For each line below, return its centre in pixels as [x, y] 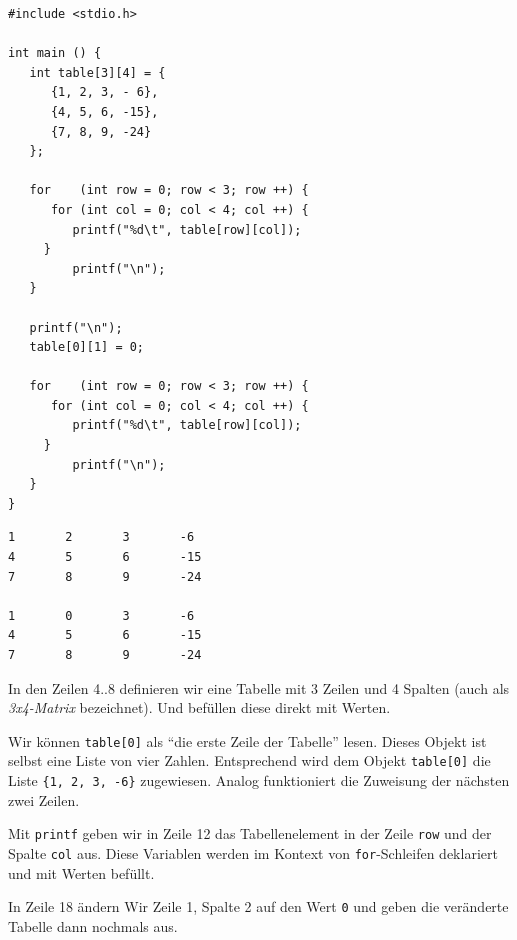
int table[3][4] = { [97, 72]
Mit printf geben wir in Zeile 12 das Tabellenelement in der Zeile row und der [250, 833]
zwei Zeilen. [44, 799]
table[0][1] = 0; [87, 347]
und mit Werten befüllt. [81, 872]
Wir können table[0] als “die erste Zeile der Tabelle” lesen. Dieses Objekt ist [247, 740]
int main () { [55, 53]
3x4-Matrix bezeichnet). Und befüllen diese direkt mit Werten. [199, 707]
